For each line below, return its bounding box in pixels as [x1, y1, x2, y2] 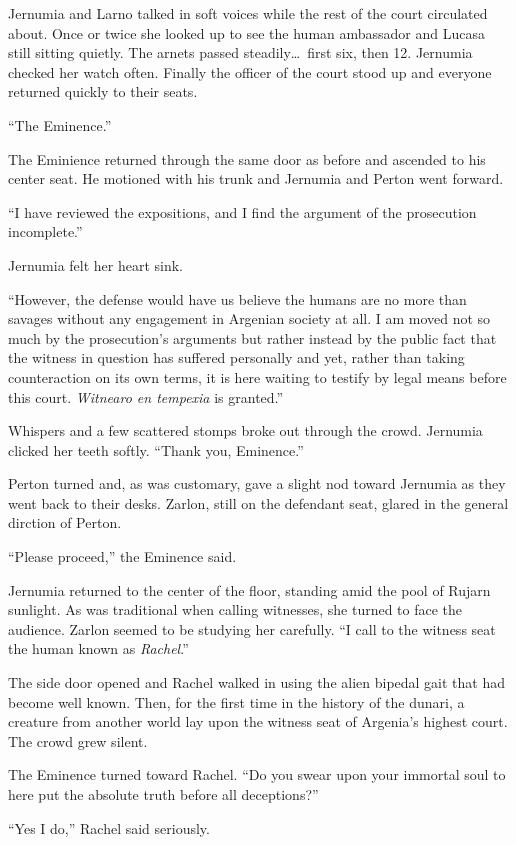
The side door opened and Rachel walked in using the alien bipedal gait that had [8, 672, 506, 693]
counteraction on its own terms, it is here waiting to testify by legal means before [8, 366, 507, 387]
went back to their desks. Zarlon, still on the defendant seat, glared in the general [8, 492, 509, 513]
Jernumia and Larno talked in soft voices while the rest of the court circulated [8, 3, 488, 23]
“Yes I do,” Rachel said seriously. [8, 817, 210, 838]
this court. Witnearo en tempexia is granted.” [8, 386, 284, 407]
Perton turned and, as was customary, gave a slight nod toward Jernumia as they [8, 473, 506, 494]
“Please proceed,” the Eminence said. [8, 546, 237, 567]
